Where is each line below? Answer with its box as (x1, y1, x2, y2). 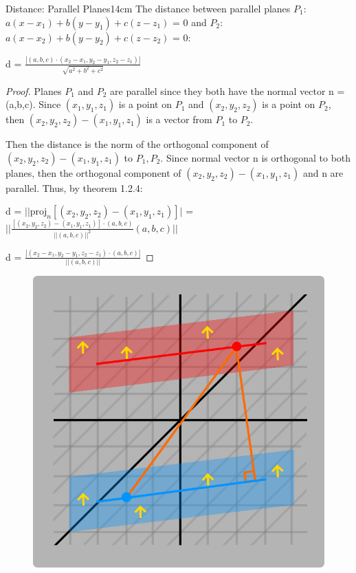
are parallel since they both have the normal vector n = (110, 83, 345, 98)
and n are (302, 165, 344, 180)
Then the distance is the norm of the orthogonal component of (5, 137, 269, 151)
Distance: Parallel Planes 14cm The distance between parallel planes (5, 1, 291, 15)
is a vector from (146, 112, 212, 127)
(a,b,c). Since (5, 97, 61, 111)
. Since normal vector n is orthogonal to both (160, 150, 351, 164)
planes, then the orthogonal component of (5, 165, 181, 180)
